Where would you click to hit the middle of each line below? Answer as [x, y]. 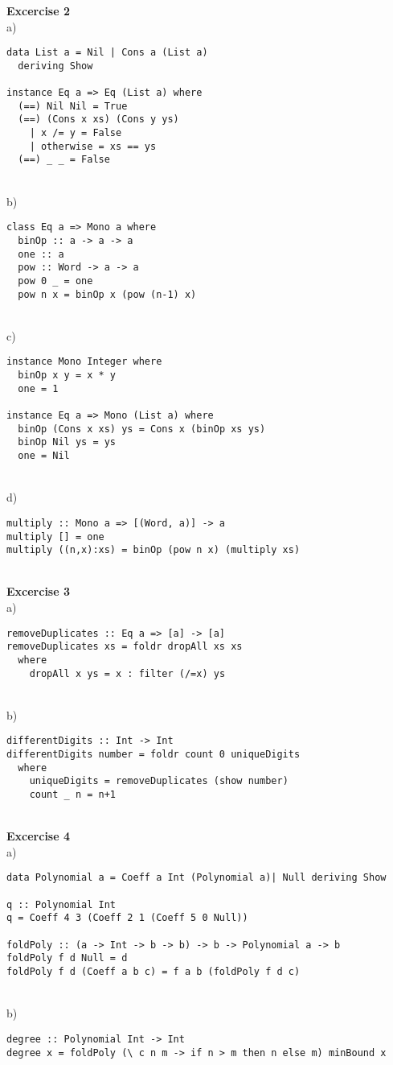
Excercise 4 [39, 836]
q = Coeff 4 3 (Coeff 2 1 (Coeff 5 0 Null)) [127, 918]
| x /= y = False [76, 133]
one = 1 [38, 388]
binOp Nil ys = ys [67, 442]
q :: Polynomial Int [61, 904]
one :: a [41, 254]
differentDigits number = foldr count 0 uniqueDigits [154, 755]
